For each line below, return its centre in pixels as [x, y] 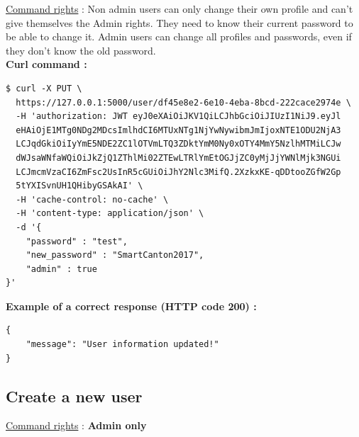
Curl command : [46, 64]
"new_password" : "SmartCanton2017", [115, 255]
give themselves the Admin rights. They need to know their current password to [179, 22]
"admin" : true [61, 269]
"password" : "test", [77, 241]
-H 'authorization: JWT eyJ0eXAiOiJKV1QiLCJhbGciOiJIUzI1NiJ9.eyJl [178, 117]
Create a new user [74, 396]
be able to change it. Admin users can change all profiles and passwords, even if [179, 36]
